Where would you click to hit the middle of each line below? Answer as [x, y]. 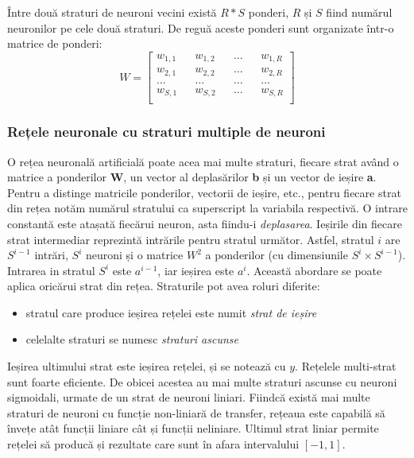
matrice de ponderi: [55, 43]
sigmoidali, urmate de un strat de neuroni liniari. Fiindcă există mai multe [189, 397]
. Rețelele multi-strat [346, 366]
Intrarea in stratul [51, 270]
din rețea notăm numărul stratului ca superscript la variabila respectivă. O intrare [207, 208]
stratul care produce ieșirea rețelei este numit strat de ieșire [171, 312]
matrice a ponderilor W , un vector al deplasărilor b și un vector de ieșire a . [192, 177]
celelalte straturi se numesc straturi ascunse [132, 339]
